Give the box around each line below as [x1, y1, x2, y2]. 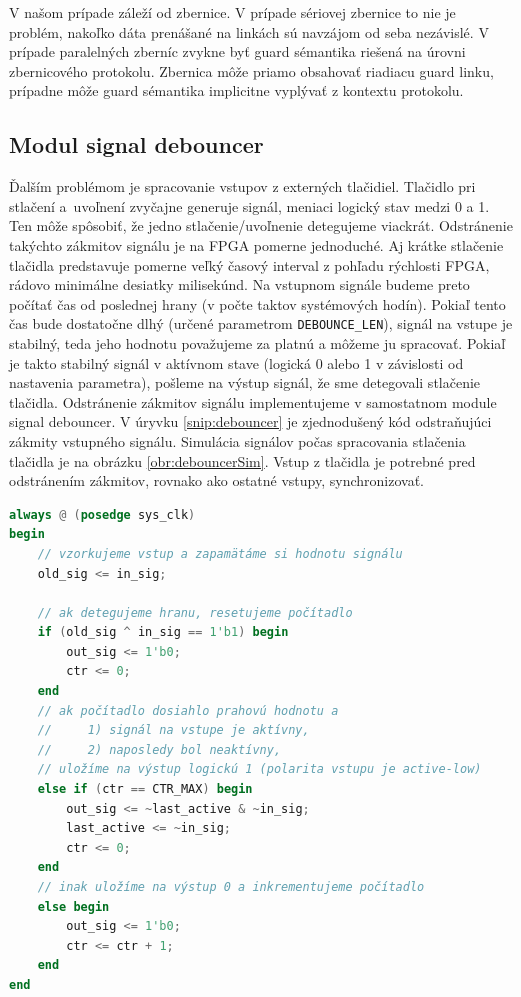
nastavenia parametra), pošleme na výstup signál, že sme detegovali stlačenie [9, 372, 481, 393]
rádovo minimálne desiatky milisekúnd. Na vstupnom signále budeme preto [9, 274, 470, 295]
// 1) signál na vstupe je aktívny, [37, 723, 310, 738]
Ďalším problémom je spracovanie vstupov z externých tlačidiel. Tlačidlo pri [9, 176, 476, 197]
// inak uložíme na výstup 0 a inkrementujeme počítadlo [37, 880, 425, 895]
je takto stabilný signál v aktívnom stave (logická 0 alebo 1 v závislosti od [9, 352, 464, 373]
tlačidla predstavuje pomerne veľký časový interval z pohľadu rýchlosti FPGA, [9, 254, 490, 275]
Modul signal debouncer [9, 129, 264, 160]
